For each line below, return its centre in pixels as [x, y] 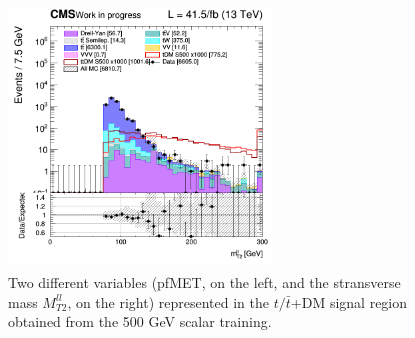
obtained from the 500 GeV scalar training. [140, 321]
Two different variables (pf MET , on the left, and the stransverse [204, 282]
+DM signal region [349, 301]
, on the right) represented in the [168, 301]
